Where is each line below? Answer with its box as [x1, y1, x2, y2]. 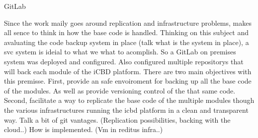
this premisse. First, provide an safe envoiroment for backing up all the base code [4, 76, 252, 86]
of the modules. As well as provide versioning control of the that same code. [4, 85, 236, 95]
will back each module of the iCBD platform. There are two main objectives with [4, 66, 252, 76]
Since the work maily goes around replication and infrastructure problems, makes [4, 17, 252, 28]
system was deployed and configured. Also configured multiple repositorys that [4, 56, 244, 66]
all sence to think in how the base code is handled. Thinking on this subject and [4, 27, 249, 38]
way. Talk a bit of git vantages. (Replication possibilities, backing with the [4, 114, 231, 125]
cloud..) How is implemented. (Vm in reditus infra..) [4, 124, 163, 135]
